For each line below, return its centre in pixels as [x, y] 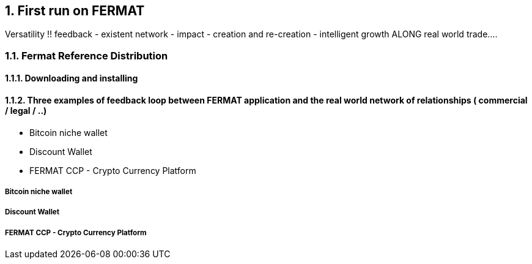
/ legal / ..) [26, 111]
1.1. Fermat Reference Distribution [87, 55]
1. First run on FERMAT [75, 11]
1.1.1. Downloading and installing [72, 78]
